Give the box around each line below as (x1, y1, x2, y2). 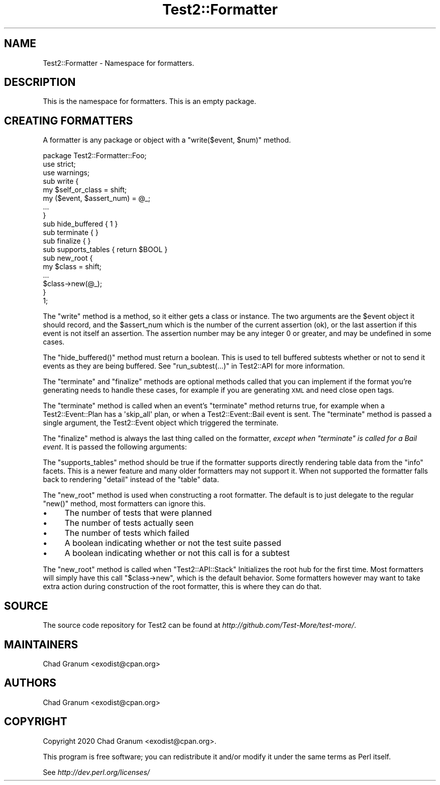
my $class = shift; (43, 262, 101, 271)
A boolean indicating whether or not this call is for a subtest (64, 548, 290, 558)
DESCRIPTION (4, 76, 76, 89)
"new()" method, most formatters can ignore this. (43, 499, 206, 508)
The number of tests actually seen (64, 518, 194, 528)
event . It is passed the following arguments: (43, 442, 187, 452)
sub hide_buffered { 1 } (43, 219, 118, 229)
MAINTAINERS (4, 638, 78, 651)
